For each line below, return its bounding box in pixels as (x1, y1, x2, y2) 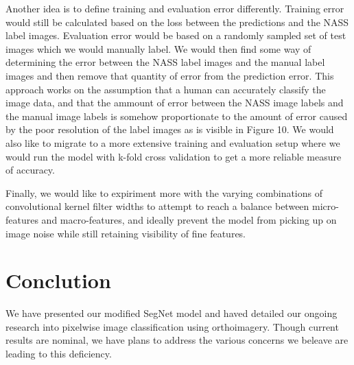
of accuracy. (5, 163, 55, 177)
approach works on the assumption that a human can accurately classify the (5, 82, 326, 96)
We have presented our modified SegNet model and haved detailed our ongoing (5, 306, 338, 320)
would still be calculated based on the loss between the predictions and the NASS (5, 14, 349, 29)
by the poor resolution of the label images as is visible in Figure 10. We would (5, 122, 334, 137)
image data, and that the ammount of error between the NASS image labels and (5, 95, 344, 110)
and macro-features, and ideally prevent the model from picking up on (41, 212, 337, 226)
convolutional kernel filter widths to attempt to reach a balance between (5, 199, 309, 213)
